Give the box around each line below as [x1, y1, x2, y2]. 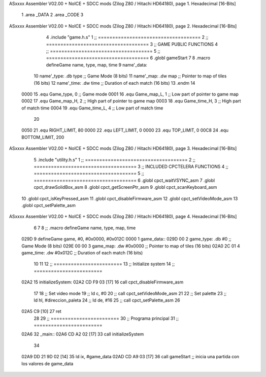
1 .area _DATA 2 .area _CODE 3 [21, 12, 84, 18]
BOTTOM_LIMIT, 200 [21, 134, 65, 140]
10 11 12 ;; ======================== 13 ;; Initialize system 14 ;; [33, 261, 175, 267]
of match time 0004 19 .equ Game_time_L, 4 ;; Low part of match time [21, 105, 164, 111]
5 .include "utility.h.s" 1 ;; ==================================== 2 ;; [33, 157, 196, 163]
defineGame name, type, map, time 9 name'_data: [46, 62, 147, 68]
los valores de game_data [21, 360, 73, 367]
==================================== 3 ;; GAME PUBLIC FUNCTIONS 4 [46, 41, 218, 47]
